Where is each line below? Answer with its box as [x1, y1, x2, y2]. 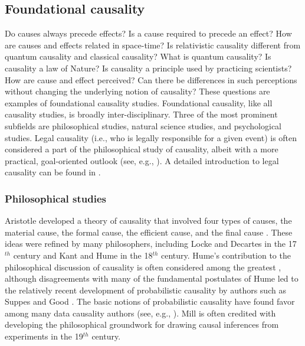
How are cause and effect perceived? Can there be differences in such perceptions [5, 73, 297, 86]
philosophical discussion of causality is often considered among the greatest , [5, 260, 281, 273]
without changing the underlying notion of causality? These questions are [5, 85, 270, 97]
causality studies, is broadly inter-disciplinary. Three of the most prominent [5, 108, 278, 120]
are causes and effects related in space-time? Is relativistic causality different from [5, 38, 301, 51]
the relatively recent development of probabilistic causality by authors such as [5, 283, 286, 296]
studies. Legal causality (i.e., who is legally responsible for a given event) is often [5, 131, 297, 143]
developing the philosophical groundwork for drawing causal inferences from [5, 318, 279, 331]
